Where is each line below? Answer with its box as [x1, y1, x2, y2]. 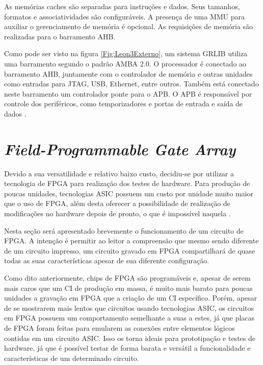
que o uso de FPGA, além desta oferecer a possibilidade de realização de [4, 198, 230, 209]
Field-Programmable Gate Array [4, 138, 236, 159]
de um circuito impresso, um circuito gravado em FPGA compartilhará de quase [4, 245, 255, 256]
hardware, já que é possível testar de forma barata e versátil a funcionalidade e [4, 343, 251, 353]
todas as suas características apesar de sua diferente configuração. [4, 255, 209, 266]
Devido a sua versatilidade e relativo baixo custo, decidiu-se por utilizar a [4, 168, 234, 178]
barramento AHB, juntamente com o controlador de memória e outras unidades [4, 68, 253, 79]
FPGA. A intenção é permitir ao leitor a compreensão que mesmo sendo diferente [4, 235, 259, 246]
